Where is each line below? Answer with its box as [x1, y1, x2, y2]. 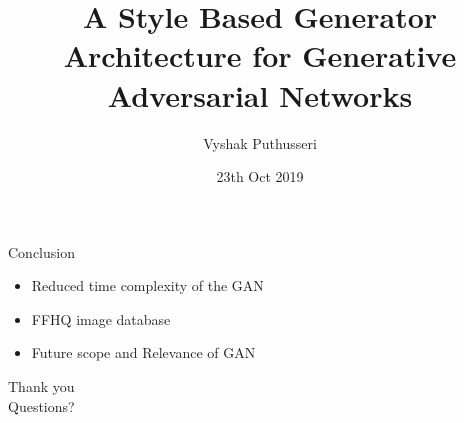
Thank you [8, 376, 75, 397]
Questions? [8, 395, 75, 416]
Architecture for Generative [63, 35, 457, 76]
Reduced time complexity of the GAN [31, 275, 264, 296]
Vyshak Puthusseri [203, 132, 317, 153]
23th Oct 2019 [216, 166, 304, 187]
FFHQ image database [31, 308, 171, 329]
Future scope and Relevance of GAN [31, 342, 256, 363]
